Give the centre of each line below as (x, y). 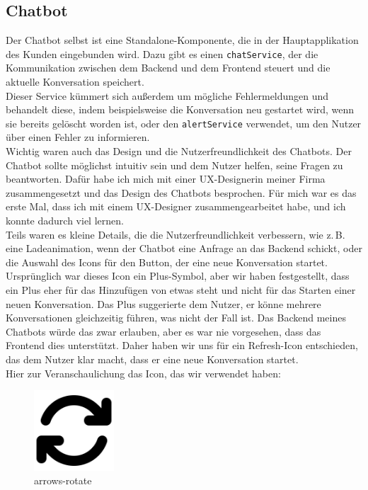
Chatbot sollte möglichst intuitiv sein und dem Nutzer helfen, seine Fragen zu (174, 165)
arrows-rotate (63, 480)
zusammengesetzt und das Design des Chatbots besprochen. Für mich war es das (181, 192)
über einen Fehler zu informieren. (78, 137)
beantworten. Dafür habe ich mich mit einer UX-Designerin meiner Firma (166, 179)
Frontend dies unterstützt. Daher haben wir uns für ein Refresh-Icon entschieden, (182, 345)
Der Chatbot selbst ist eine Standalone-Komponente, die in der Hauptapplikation (182, 40)
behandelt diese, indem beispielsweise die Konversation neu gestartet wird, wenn (180, 109)
